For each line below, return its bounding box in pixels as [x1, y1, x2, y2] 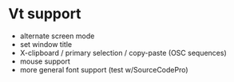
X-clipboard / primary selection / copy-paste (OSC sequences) [19, 48, 228, 57]
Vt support [8, 5, 81, 23]
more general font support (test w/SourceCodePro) [19, 64, 189, 74]
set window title [19, 39, 73, 49]
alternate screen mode [19, 31, 95, 41]
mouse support [19, 57, 70, 66]
